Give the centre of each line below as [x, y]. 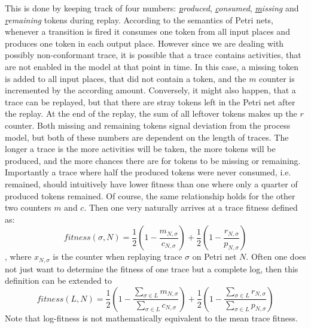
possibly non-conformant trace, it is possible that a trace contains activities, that [153, 55]
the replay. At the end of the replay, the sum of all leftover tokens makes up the [151, 113]
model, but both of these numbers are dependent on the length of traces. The [147, 137]
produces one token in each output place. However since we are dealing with [144, 43]
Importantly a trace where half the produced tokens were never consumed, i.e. [148, 172]
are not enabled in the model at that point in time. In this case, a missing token [152, 66]
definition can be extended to [58, 280]
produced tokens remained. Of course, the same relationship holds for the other [150, 195]
